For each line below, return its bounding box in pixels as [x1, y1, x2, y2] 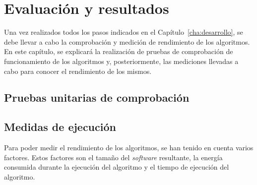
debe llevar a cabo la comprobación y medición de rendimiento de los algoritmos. [4, 36, 250, 47]
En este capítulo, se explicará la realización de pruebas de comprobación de [4, 46, 233, 57]
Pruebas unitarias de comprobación [4, 90, 190, 105]
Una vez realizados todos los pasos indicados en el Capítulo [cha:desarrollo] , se [4, 27, 243, 37]
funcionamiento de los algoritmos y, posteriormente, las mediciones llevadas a [4, 56, 239, 66]
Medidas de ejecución [4, 119, 116, 134]
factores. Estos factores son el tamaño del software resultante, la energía [4, 152, 223, 162]
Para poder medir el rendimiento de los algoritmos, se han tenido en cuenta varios [4, 142, 254, 153]
